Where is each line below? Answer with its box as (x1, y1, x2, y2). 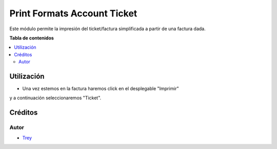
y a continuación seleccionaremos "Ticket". (9, 95, 102, 101)
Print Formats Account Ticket (9, 8, 137, 19)
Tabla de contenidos (9, 35, 54, 41)
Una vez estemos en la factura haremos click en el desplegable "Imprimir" (22, 86, 179, 92)
